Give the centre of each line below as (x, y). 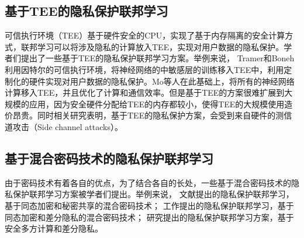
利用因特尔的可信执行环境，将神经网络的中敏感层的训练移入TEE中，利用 (144, 69)
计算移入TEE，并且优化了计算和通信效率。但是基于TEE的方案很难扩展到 (145, 92)
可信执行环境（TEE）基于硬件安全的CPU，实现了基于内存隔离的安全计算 (145, 35)
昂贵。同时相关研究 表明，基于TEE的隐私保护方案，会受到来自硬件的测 (148, 115)
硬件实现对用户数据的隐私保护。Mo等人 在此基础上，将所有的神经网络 (162, 81)
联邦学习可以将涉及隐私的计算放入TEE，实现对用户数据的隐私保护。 (152, 46)
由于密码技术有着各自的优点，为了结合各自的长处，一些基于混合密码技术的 (148, 182)
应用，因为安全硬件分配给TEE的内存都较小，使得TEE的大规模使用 (157, 104)
